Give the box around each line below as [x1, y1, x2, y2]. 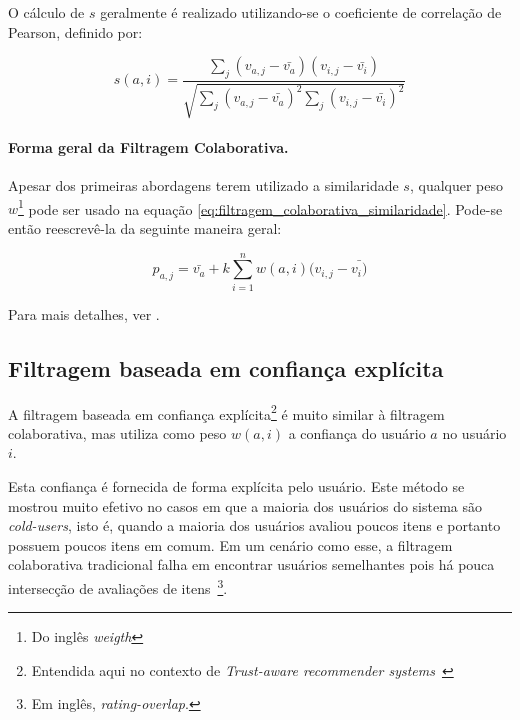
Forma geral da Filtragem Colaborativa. [8, 137, 289, 157]
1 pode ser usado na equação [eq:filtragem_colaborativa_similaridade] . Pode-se [18, 195, 503, 219]
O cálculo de [8, 2, 85, 22]
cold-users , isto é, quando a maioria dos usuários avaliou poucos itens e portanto [8, 515, 501, 536]
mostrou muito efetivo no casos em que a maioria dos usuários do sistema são [8, 495, 483, 516]
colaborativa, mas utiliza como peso [8, 422, 227, 443]
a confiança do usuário [288, 422, 426, 443]
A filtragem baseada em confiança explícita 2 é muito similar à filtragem [8, 400, 445, 424]
